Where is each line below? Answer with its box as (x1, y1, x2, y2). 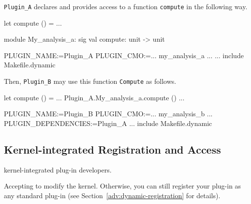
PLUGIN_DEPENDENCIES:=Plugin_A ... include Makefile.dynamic (4, 118, 212, 128)
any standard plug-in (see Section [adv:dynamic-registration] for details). (4, 190, 221, 200)
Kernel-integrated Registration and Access (4, 141, 221, 157)
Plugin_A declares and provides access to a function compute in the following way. (4, 1, 248, 11)
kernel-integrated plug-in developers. (4, 164, 112, 174)
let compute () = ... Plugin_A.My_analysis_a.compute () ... (4, 92, 185, 102)
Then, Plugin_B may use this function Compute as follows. (4, 76, 177, 86)
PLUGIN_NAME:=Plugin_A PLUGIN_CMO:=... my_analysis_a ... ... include (4, 50, 244, 60)
